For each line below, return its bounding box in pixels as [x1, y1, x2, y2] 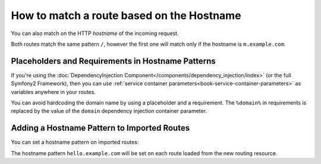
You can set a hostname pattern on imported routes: [11, 138, 139, 146]
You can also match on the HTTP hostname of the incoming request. [11, 30, 179, 37]
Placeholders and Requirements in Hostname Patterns [11, 56, 216, 66]
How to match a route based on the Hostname [11, 9, 241, 22]
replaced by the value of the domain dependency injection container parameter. [11, 108, 207, 115]
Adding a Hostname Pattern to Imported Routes [11, 123, 190, 133]
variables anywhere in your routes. [11, 88, 96, 95]
